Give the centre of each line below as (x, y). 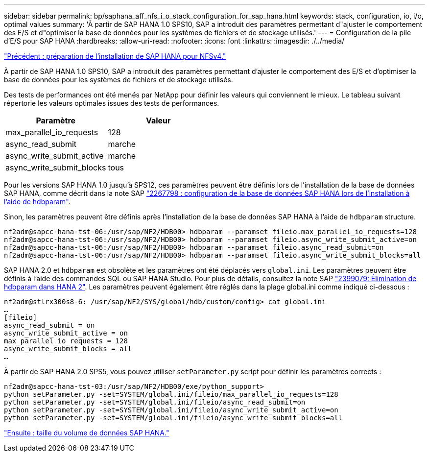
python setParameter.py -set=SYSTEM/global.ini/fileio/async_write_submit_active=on (171, 410)
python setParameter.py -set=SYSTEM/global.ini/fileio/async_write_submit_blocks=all (173, 418)
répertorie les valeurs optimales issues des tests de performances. (112, 103)
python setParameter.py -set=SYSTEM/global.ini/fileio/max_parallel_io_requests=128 (171, 394)
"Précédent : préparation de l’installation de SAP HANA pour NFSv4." (115, 56)
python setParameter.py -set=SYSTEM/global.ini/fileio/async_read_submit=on (155, 402)
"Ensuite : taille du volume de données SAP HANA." (87, 433)
